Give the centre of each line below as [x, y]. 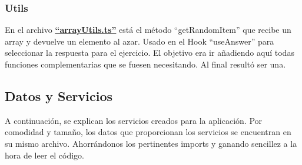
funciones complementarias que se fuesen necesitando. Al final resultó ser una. [145, 64]
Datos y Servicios [59, 95]
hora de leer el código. [45, 155]
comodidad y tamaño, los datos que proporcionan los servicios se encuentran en [148, 132]
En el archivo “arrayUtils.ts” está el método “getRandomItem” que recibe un [148, 30]
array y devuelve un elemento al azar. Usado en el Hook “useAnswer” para [140, 41]
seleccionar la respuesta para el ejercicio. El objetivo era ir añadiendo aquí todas [150, 53]
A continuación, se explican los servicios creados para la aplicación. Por [134, 120]
